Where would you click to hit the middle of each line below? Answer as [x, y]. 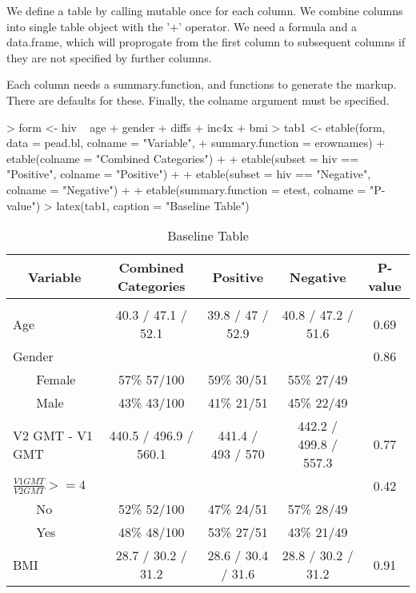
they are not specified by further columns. [109, 57]
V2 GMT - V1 [53, 435]
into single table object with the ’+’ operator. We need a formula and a [182, 26]
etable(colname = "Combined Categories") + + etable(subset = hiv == [183, 158]
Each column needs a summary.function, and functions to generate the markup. [202, 84]
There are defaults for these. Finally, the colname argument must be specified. [198, 99]
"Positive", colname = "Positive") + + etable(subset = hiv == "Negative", [189, 174]
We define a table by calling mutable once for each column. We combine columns [205, 10]
